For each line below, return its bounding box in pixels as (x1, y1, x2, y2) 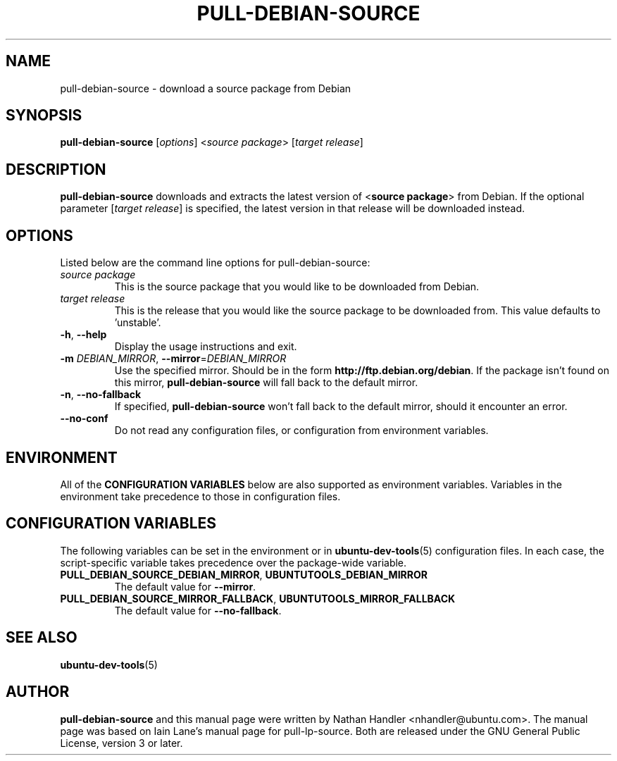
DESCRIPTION (6, 160, 106, 178)
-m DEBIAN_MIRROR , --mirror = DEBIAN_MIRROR (60, 352, 287, 365)
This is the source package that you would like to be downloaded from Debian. (114, 280, 480, 293)
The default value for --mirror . (114, 580, 256, 593)
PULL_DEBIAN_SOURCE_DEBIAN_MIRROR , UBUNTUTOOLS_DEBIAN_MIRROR (60, 568, 428, 581)
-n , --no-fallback (60, 388, 142, 401)
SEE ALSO (6, 629, 77, 647)
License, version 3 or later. (60, 736, 183, 749)
